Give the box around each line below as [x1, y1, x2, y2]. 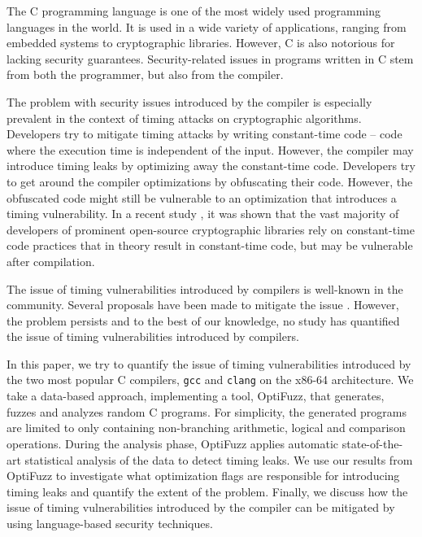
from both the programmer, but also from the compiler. [7, 66, 284, 83]
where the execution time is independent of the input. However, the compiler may [7, 141, 414, 158]
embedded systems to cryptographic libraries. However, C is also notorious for [7, 34, 395, 51]
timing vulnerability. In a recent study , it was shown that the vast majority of [7, 205, 399, 222]
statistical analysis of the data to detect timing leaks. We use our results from [24, 451, 413, 468]
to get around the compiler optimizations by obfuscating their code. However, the [7, 172, 413, 190]
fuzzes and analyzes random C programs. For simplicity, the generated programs [7, 403, 407, 420]
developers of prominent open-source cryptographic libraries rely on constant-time [7, 220, 415, 238]
